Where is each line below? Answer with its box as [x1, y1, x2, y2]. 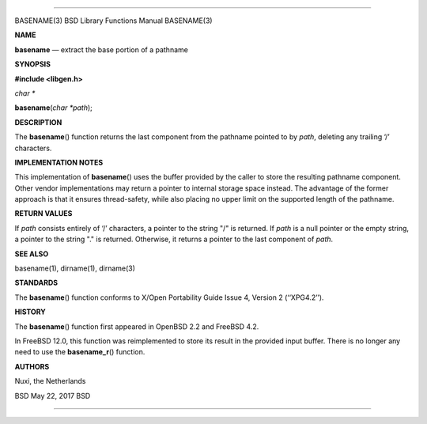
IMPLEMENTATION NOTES [14, 157, 104, 167]
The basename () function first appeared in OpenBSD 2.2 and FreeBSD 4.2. [14, 321, 259, 331]
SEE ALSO [14, 249, 49, 259]
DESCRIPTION [14, 117, 62, 127]
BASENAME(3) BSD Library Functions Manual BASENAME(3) [14, 16, 213, 25]
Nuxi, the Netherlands [14, 377, 86, 386]
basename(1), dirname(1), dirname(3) [14, 263, 136, 273]
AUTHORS [14, 362, 50, 371]
